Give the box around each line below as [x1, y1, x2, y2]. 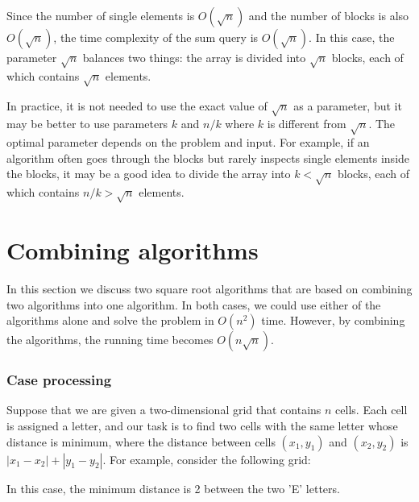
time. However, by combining [261, 312, 405, 329]
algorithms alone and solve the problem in [6, 312, 214, 329]
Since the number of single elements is [6, 7, 195, 23]
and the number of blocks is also [248, 7, 409, 23]
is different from [267, 115, 346, 132]
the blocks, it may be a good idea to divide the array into [6, 165, 291, 182]
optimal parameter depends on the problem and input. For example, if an [6, 134, 370, 151]
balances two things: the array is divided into [82, 49, 306, 65]
